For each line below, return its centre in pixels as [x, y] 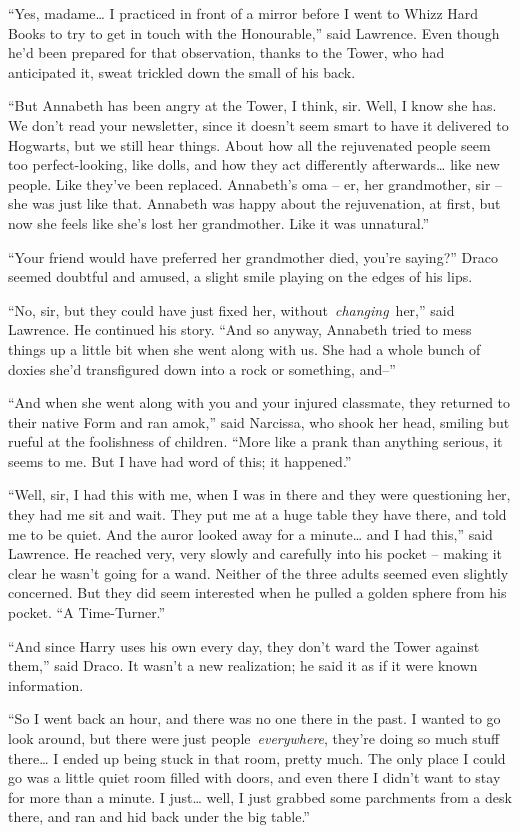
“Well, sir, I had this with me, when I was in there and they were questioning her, [259, 494]
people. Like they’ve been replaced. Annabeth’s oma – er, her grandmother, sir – [255, 183]
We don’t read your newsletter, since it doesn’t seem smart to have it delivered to [258, 124]
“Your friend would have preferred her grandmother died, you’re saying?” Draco [253, 256]
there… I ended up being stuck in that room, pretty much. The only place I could [257, 757]
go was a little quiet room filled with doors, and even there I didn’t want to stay [254, 777]
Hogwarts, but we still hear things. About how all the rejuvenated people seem [249, 144]
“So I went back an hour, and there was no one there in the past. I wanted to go [254, 718]
